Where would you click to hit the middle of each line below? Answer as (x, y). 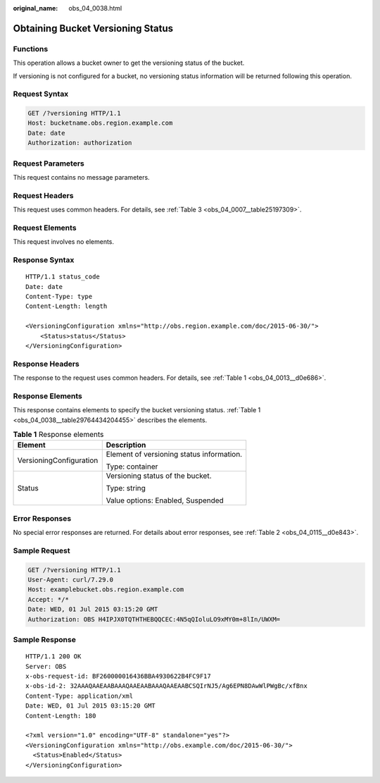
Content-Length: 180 (61, 716)
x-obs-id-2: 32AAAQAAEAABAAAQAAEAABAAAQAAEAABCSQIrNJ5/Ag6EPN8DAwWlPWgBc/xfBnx (166, 686)
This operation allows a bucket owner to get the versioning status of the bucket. (129, 63)
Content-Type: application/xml (80, 696)
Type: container (132, 467)
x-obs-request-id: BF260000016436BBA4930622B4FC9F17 (118, 676)
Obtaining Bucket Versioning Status (93, 28)
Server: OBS (46, 666)
